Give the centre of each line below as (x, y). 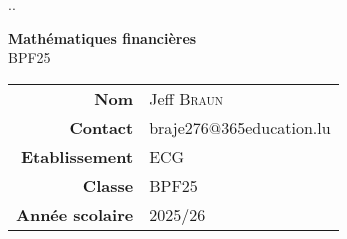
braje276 (179, 127)
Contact (101, 127)
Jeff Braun (186, 98)
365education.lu (276, 127)
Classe (108, 185)
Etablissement (77, 156)
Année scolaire (75, 214)
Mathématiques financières (102, 37)
